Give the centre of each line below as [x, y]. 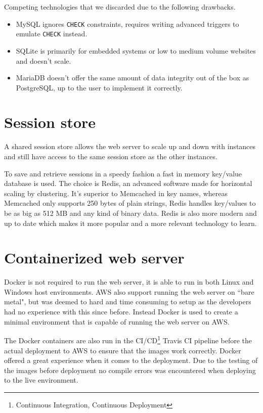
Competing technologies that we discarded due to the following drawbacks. [120, 7]
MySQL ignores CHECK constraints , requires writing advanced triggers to [127, 24]
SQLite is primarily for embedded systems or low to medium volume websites [136, 50]
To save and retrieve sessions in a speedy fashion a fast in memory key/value [123, 173]
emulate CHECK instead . [52, 34]
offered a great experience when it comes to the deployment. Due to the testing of [131, 360]
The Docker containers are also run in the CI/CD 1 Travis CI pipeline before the [128, 339]
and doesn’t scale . [43, 60]
